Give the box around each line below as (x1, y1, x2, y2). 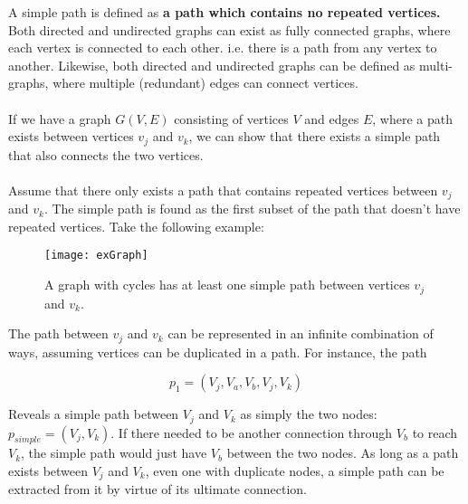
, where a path (372, 109, 453, 128)
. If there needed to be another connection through (110, 423, 393, 442)
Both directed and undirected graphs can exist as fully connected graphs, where (8, 20, 451, 39)
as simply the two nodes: (240, 404, 377, 423)
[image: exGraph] (44, 249, 148, 262)
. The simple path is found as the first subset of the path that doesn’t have (43, 199, 461, 218)
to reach (412, 423, 458, 442)
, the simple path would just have (21, 443, 207, 462)
